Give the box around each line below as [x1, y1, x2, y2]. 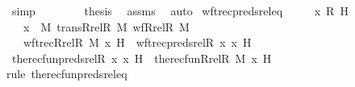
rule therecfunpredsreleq [6, 65, 127, 82]
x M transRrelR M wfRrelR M [23, 18, 190, 35]
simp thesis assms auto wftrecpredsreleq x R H [11, 2, 349, 19]
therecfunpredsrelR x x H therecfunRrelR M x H [11, 49, 272, 66]
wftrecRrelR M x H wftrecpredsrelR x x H [23, 34, 252, 51]
